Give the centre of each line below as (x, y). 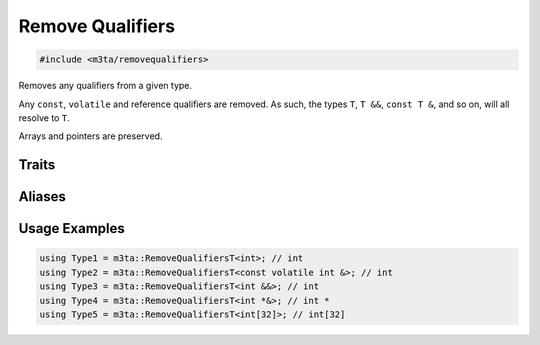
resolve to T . (44, 117)
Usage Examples (71, 228)
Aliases (42, 196)
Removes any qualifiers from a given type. (105, 86)
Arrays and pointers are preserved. (90, 136)
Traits (37, 165)
